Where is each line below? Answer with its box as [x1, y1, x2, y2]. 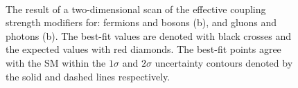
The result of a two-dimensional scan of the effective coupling [6, 1, 266, 16]
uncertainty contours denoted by [155, 55, 293, 69]
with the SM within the [6, 55, 106, 69]
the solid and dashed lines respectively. [6, 69, 170, 83]
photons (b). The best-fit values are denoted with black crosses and [6, 28, 291, 43]
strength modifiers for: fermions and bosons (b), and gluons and [6, 15, 277, 30]
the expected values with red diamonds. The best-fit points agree [6, 42, 281, 56]
